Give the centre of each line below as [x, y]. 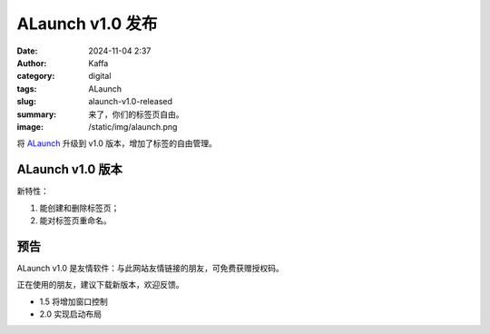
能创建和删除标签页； [79, 208]
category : [36, 76]
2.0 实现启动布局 [70, 314]
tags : [27, 88]
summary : [37, 114]
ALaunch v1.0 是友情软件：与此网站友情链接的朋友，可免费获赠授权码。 [151, 268]
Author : [32, 63]
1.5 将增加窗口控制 [73, 301]
